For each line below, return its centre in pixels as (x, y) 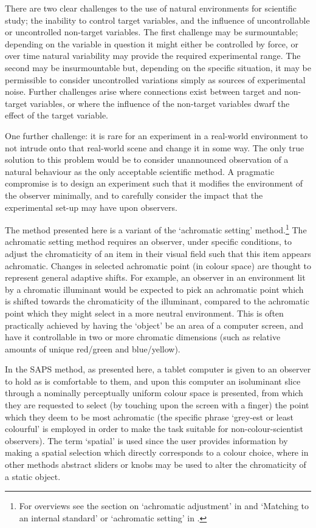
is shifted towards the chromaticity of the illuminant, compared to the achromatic (157, 301)
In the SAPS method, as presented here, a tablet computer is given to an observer (158, 369)
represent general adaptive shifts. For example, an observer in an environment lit (155, 277)
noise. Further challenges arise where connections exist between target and (143, 91)
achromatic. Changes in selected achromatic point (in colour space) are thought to (158, 265)
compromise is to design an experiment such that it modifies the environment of (154, 183)
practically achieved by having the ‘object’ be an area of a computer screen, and (154, 325)
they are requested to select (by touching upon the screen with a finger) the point (157, 405)
